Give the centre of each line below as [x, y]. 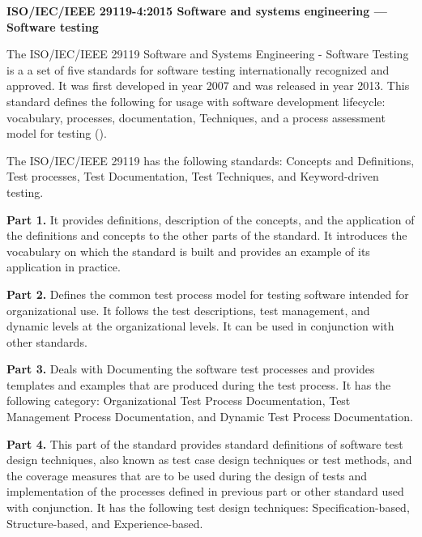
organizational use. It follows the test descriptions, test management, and [188, 310]
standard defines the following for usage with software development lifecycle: [196, 101]
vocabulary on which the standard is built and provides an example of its [188, 251]
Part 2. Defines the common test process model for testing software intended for [208, 294]
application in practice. [64, 267]
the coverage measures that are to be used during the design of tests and [187, 475]
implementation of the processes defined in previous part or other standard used [205, 491]
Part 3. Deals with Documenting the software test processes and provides [191, 369]
